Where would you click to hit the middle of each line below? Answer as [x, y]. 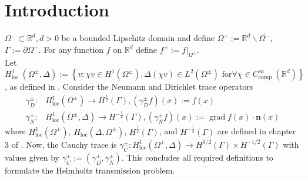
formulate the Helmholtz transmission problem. [90, 170]
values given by [32, 157]
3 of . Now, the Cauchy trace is [61, 144]
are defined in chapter [257, 131]
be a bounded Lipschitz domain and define [138, 38]
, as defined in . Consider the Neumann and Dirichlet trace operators [129, 86]
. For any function [71, 49]
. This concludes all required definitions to [197, 157]
